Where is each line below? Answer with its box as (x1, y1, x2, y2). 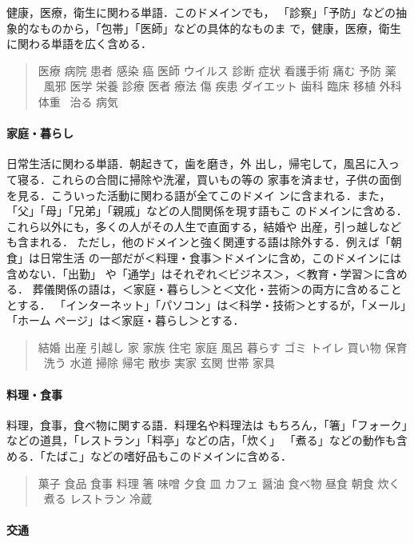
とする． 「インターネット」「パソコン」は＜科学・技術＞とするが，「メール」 (6, 296, 406, 313)
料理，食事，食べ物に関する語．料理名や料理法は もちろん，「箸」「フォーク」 (6, 416, 408, 433)
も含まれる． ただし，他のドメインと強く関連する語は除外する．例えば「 (6, 234, 391, 250)
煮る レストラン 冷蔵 (43, 490, 153, 507)
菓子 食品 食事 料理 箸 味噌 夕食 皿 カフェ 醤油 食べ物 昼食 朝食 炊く (38, 474, 400, 491)
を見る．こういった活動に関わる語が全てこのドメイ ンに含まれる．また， (6, 186, 391, 203)
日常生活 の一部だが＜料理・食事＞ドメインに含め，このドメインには (39, 249, 401, 266)
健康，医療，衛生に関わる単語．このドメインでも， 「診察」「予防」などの (6, 4, 396, 20)
